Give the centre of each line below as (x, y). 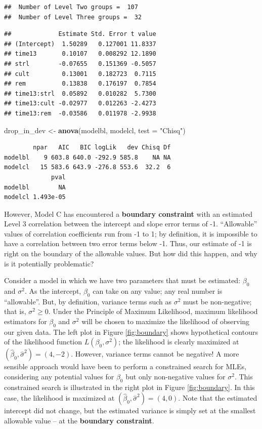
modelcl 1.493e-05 (35, 197)
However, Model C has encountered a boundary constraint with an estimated (128, 213)
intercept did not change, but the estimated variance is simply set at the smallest (130, 411)
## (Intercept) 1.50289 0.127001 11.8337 (80, 44)
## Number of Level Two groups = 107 (71, 7)
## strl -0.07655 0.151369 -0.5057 (80, 64)
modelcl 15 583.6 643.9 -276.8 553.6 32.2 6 (88, 167)
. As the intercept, (53, 291)
